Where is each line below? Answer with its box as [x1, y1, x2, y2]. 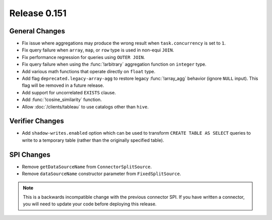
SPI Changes [9, 150, 50, 159]
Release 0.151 [9, 8, 66, 19]
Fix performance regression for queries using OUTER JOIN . [22, 54, 146, 60]
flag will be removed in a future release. [22, 82, 104, 88]
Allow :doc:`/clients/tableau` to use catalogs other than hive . [22, 103, 149, 109]
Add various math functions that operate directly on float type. [22, 68, 156, 74]
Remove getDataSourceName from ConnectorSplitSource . [22, 163, 152, 170]
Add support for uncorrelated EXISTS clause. [22, 89, 116, 95]
